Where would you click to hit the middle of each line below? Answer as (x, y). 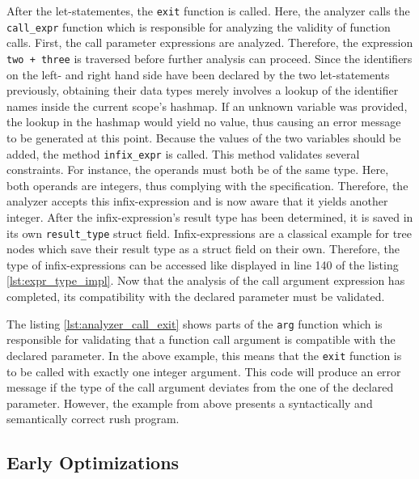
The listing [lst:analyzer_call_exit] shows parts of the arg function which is (195, 323)
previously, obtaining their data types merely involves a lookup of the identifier (203, 90)
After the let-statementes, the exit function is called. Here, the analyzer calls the (208, 11)
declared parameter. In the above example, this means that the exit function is (204, 355)
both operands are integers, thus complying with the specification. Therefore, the (207, 185)
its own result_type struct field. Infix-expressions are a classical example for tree (209, 233)
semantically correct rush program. (93, 419)
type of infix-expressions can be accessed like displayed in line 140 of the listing (203, 264)
